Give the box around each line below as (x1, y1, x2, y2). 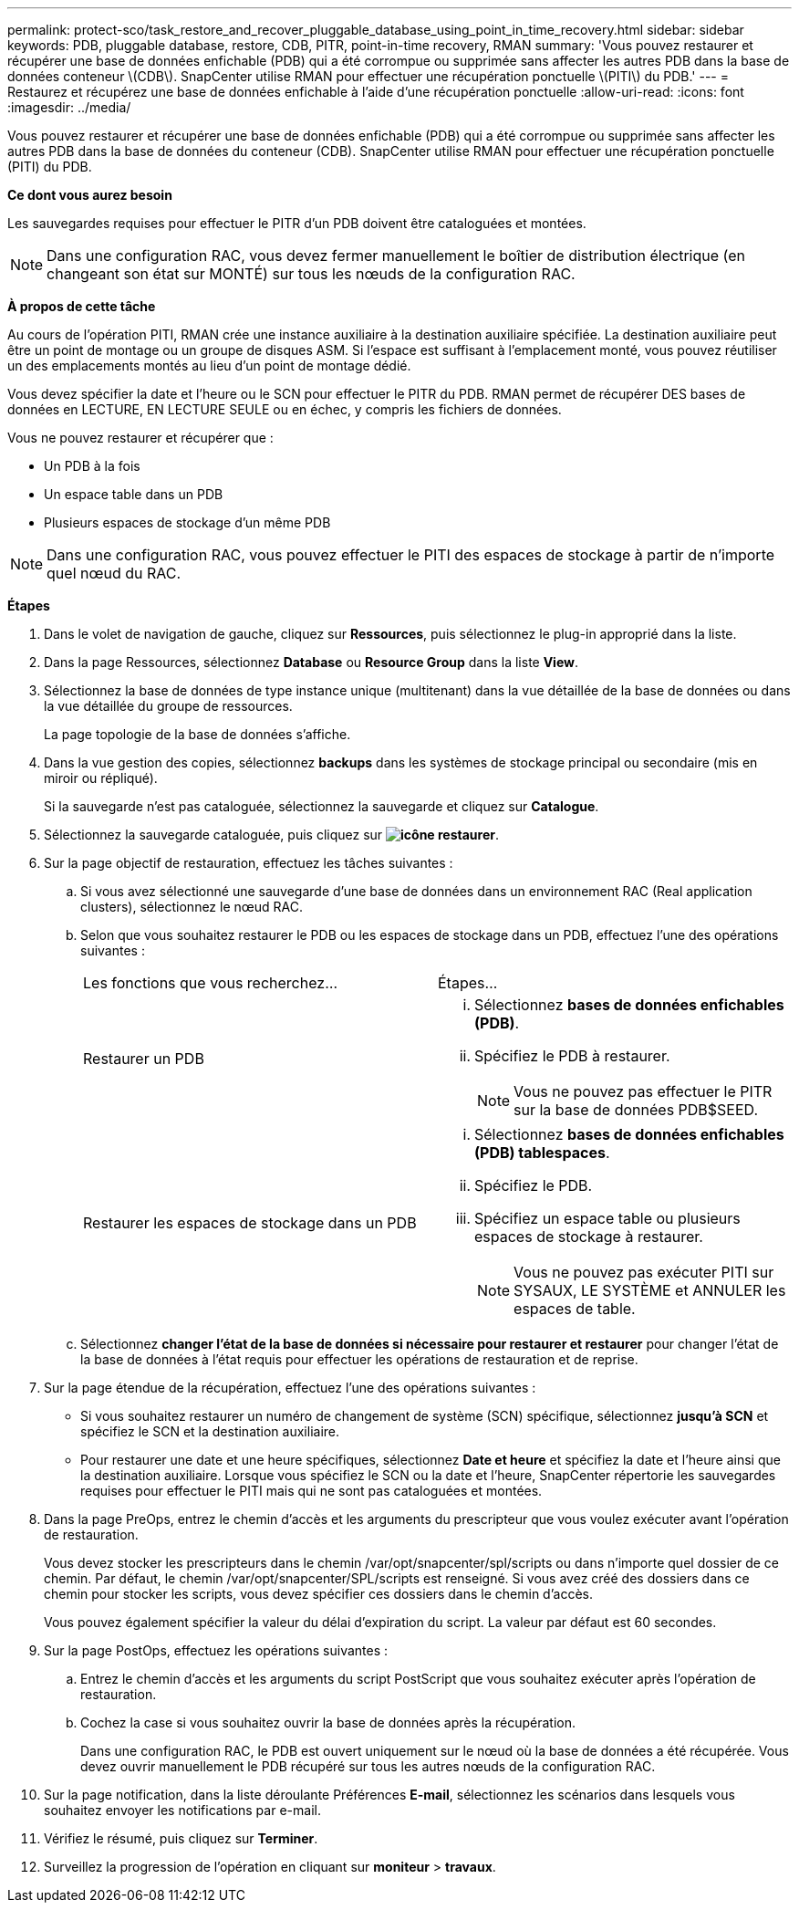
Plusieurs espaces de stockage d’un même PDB (44, 515, 331, 530)
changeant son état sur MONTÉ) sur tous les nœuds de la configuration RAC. (47, 265, 576, 283)
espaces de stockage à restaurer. (474, 1227, 703, 1246)
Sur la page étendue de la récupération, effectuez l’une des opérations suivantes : (44, 1380, 536, 1395)
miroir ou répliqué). (44, 770, 158, 786)
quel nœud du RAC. (47, 564, 182, 582)
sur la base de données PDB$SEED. (514, 1101, 759, 1119)
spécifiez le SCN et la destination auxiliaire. (80, 1424, 340, 1439)
